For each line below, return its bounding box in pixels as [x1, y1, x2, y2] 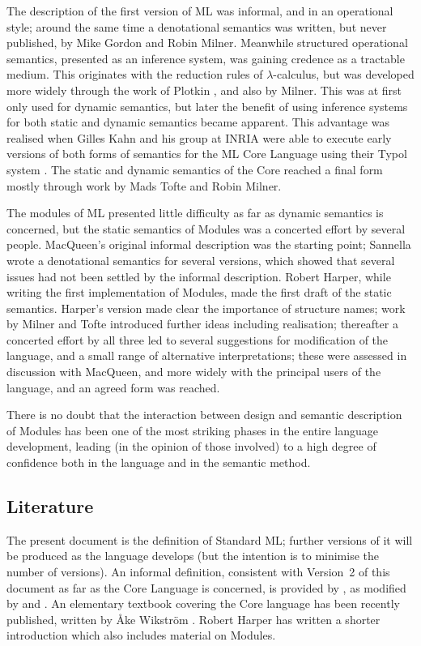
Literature [6, 494, 94, 519]
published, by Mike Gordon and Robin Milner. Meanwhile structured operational [6, 34, 408, 51]
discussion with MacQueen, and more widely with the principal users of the [6, 363, 381, 380]
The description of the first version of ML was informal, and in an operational [6, 2, 393, 19]
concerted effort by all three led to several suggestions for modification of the [6, 331, 389, 348]
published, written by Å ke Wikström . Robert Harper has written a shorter [6, 610, 381, 627]
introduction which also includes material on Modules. [6, 627, 276, 644]
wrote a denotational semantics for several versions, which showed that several [6, 251, 395, 268]
